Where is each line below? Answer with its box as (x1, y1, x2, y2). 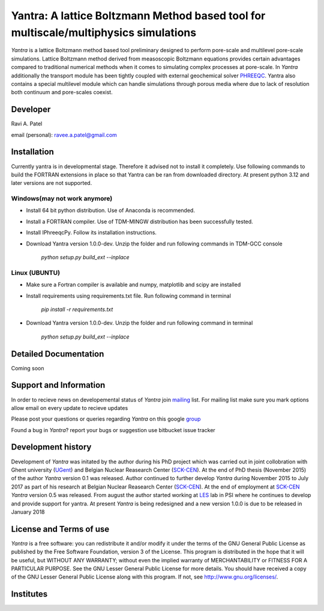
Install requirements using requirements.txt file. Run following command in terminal (26, 292, 231, 299)
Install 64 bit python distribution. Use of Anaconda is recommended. (26, 207, 195, 214)
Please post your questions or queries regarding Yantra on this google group (11, 415, 201, 423)
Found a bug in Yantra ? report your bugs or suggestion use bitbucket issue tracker (11, 426, 215, 433)
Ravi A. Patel (11, 120, 43, 127)
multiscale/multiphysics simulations (11, 26, 197, 39)
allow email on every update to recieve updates (11, 404, 128, 411)
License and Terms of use (11, 524, 110, 534)
